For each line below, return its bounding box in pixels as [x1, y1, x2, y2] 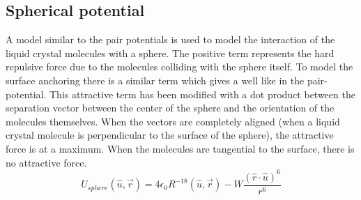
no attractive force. [6, 155, 87, 169]
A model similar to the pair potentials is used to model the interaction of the [6, 32, 335, 47]
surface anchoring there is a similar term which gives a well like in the [6, 72, 305, 87]
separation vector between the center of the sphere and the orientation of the [6, 100, 335, 115]
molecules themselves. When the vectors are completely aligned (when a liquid [6, 114, 340, 128]
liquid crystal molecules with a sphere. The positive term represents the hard [6, 45, 335, 60]
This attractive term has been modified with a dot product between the [49, 86, 355, 101]
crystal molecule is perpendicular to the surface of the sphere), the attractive [6, 128, 334, 142]
